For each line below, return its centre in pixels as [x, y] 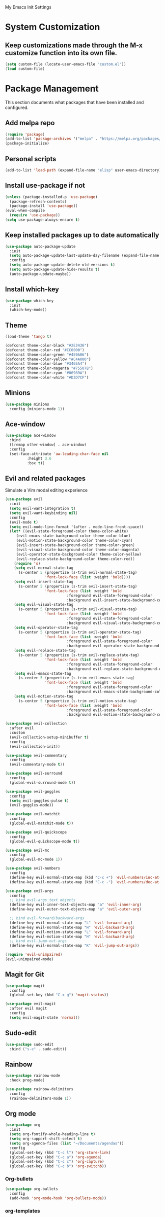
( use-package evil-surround [34, 773]
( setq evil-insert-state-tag [44, 582]
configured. [17, 107]
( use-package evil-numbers [33, 869]
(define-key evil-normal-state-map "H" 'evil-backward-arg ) [72, 927]
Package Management [52, 88]
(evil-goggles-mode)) [32, 805]
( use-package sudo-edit [29, 1044]
